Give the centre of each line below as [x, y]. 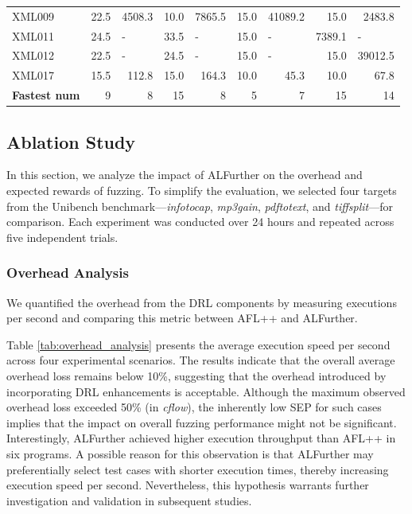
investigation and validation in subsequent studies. [129, 500]
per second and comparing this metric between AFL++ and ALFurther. [182, 318]
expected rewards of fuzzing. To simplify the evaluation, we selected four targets [202, 191]
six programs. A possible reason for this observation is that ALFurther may [190, 453]
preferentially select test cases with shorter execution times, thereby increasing [198, 469]
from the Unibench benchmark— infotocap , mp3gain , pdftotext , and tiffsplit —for [200, 206]
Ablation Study [71, 141]
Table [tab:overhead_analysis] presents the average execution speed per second [198, 344]
